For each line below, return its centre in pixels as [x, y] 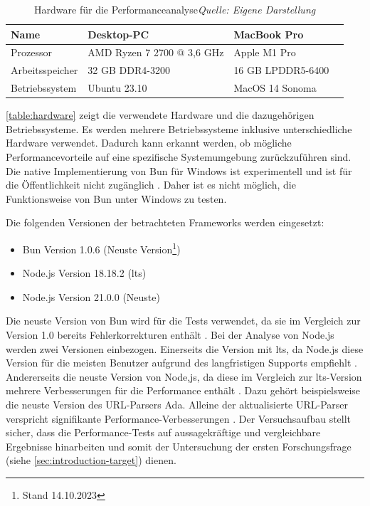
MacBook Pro [269, 34]
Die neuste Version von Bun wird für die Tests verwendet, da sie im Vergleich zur [183, 321]
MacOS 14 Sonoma [275, 88]
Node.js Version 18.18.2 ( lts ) [84, 273]
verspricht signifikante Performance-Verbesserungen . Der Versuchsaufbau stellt [179, 418]
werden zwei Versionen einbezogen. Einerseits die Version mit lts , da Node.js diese [185, 348]
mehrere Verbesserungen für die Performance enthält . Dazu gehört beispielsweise [183, 390]
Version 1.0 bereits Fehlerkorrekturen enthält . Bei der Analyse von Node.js [170, 334]
